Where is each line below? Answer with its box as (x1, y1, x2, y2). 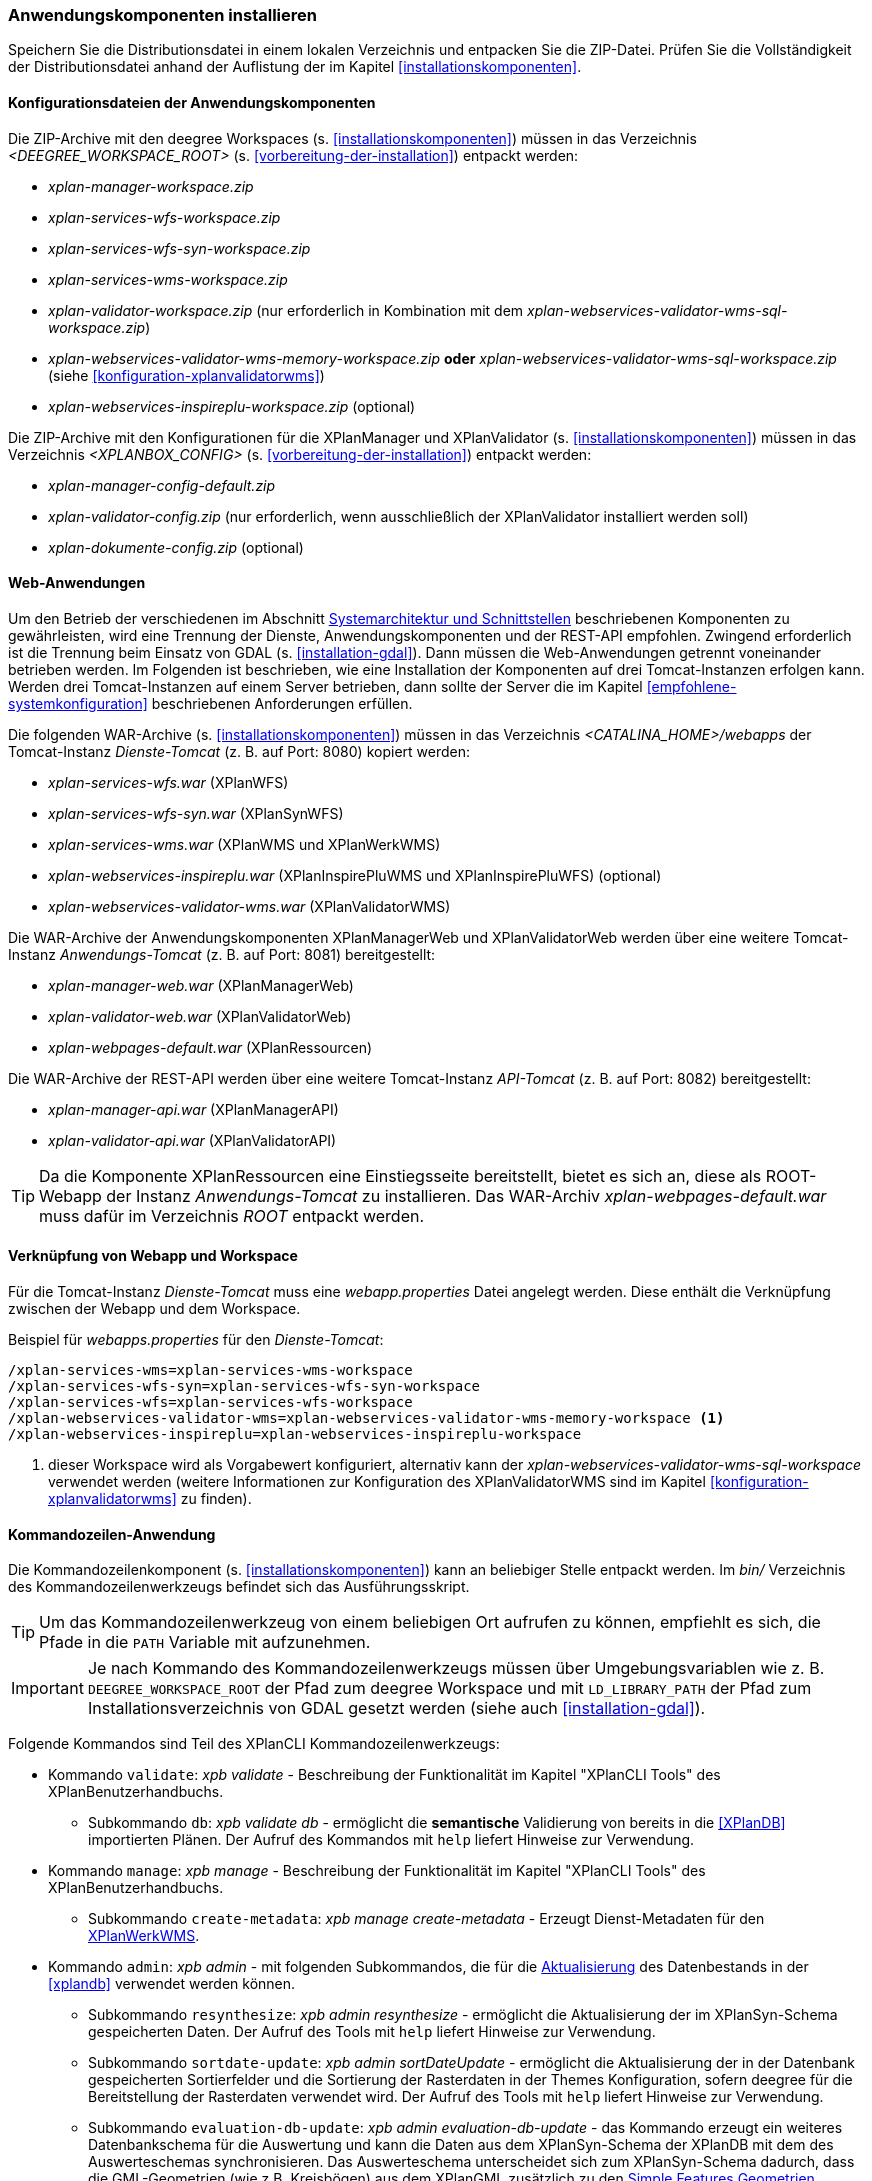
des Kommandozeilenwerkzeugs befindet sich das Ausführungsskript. (8, 1578, 470, 1596)
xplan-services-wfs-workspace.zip (48, 208, 281, 226)
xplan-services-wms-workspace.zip (48, 270, 288, 288)
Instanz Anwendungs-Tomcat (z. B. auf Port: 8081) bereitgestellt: (8, 945, 436, 963)
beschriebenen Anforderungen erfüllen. (151, 694, 413, 712)
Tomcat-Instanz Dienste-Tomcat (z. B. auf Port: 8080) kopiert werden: (8, 742, 470, 760)
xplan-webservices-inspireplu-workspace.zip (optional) (48, 397, 416, 415)
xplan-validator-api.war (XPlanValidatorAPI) (48, 1131, 337, 1149)
